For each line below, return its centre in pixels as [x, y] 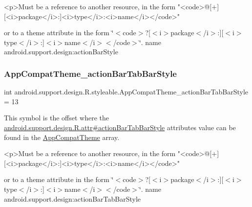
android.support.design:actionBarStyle [61, 52]
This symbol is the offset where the [56, 118]
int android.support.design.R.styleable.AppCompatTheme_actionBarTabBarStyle [126, 92]
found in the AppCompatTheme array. [62, 137]
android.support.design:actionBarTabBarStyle [72, 198]
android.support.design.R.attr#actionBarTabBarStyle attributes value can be [120, 127]
